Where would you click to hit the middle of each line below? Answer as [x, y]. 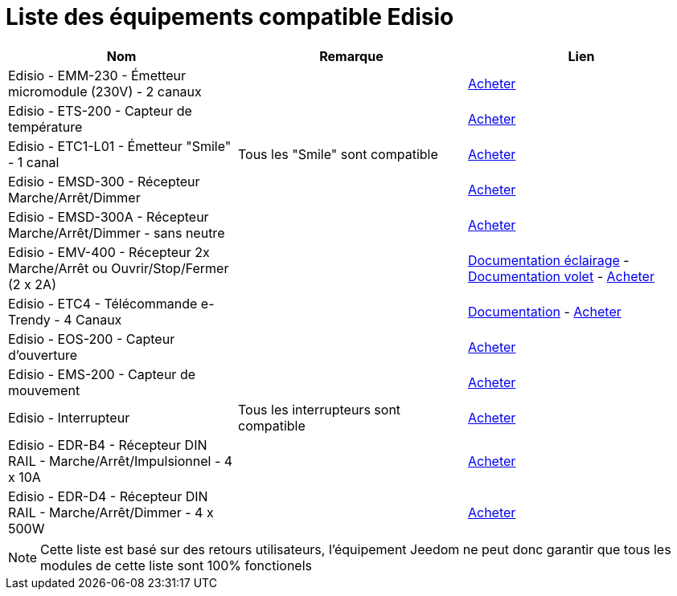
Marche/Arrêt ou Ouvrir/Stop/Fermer [119, 268]
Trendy [29, 319]
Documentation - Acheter [544, 311]
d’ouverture [43, 355]
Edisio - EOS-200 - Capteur [92, 339]
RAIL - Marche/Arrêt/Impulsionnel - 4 [121, 461]
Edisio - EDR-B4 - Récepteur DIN [108, 445]
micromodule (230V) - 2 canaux [105, 91]
